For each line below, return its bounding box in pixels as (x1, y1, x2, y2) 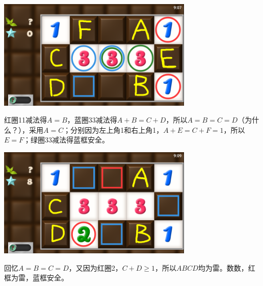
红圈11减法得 (4, 114, 47, 125)
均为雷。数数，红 (198, 262, 255, 273)
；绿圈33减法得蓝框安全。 (23, 134, 110, 145)
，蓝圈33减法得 (67, 114, 117, 125)
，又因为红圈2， (68, 262, 122, 273)
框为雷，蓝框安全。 (4, 272, 68, 283)
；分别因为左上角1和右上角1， (63, 124, 164, 135)
